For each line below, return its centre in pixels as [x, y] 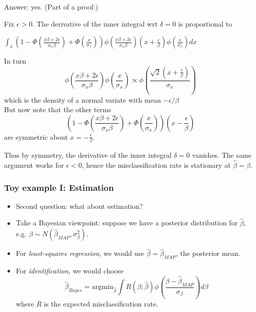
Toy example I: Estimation [59, 187]
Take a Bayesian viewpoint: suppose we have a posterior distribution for [127, 223]
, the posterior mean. [208, 253]
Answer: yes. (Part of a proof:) [51, 7]
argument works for [34, 165]
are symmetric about [36, 136]
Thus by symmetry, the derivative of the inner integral [88, 155]
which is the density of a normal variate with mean [83, 99]
